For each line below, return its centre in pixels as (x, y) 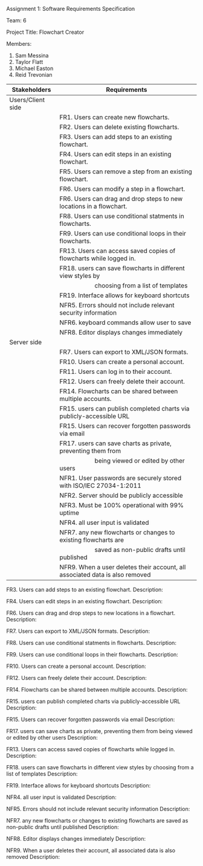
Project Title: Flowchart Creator (45, 32)
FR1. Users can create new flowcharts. (114, 117)
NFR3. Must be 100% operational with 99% (122, 505)
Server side (26, 342)
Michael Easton (34, 68)
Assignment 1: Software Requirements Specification (71, 9)
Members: (19, 44)
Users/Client (27, 100)
